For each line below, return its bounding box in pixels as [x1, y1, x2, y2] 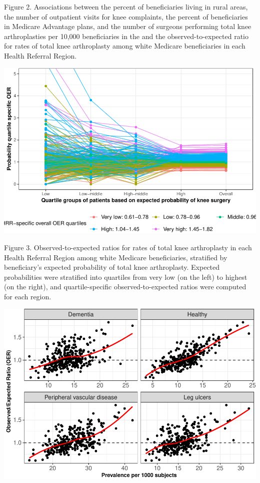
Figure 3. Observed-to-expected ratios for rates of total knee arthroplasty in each [4, 242, 252, 252]
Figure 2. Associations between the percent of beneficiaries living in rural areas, [4, 2, 248, 12]
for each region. [4, 291, 51, 301]
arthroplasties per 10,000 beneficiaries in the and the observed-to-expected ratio [4, 31, 248, 41]
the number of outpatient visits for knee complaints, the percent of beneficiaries [4, 11, 248, 22]
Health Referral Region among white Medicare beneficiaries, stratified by [4, 252, 227, 262]
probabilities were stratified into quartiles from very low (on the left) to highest [4, 271, 247, 282]
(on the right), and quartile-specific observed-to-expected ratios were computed [4, 281, 246, 292]
